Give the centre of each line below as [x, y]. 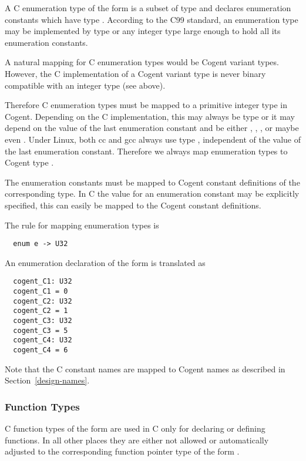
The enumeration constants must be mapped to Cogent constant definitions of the [152, 182]
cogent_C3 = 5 [41, 330]
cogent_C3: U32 [43, 320]
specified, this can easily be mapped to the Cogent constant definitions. [133, 205]
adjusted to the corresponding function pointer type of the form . [122, 451]
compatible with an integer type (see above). [85, 85]
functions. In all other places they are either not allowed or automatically [137, 440]
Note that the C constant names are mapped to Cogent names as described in [145, 369]
